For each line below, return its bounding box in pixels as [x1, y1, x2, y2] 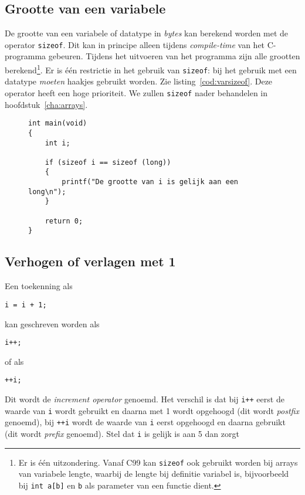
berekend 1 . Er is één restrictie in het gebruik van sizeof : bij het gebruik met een [5, 62, 297, 76]
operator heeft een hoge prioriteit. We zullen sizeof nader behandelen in [5, 86, 268, 99]
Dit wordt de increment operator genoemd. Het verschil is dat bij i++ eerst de [5, 393, 284, 405]
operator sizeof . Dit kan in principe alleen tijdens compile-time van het [5, 38, 265, 50]
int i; [45, 138, 70, 147]
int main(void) [28, 119, 87, 128]
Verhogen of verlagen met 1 [5, 252, 176, 270]
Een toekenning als [5, 280, 73, 292]
